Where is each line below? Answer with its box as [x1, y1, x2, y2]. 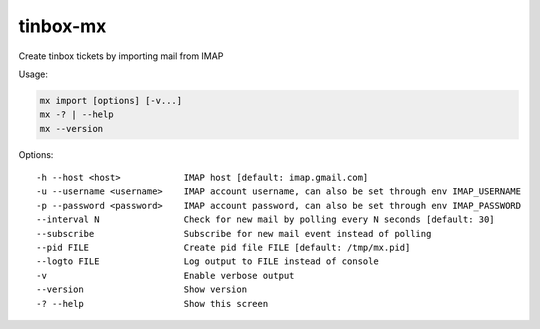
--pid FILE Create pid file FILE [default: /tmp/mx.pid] [36, 242, 411, 254]
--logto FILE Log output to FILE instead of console [36, 256, 379, 267]
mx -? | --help [39, 109, 114, 120]
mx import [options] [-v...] [39, 95, 183, 106]
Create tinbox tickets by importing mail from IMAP [18, 50, 224, 62]
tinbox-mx [18, 15, 107, 37]
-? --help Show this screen [36, 298, 269, 309]
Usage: [18, 68, 49, 80]
